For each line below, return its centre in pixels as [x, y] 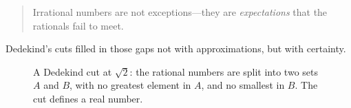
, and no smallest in [243, 85]
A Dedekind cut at [73, 71]
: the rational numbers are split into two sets [224, 71]
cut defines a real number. [88, 98]
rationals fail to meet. [78, 25]
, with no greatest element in [130, 85]
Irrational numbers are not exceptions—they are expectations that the [180, 12]
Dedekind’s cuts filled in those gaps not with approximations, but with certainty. [176, 48]
